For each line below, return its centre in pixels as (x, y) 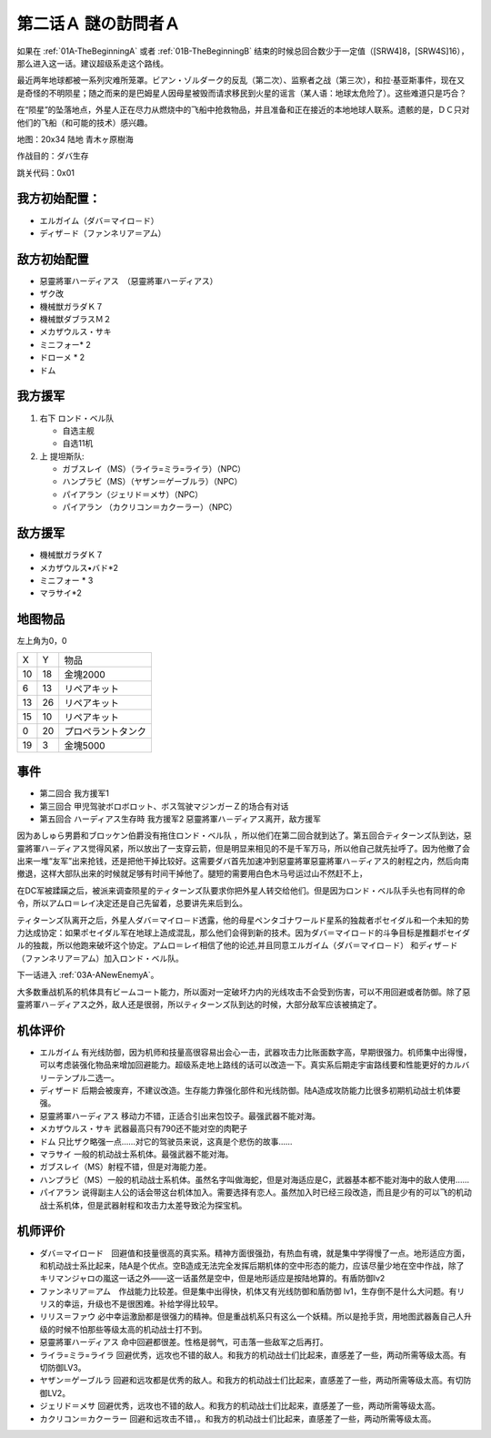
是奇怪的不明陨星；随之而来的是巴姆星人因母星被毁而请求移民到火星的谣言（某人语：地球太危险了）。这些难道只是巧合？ (242, 93)
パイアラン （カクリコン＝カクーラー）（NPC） (150, 507)
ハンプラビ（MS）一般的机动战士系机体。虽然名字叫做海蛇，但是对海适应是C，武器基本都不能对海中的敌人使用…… (255, 1179)
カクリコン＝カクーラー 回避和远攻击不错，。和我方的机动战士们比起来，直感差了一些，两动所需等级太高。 (238, 1418)
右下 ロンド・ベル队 (76, 418)
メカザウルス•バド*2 (79, 567)
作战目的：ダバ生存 (53, 156)
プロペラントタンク (105, 731)
